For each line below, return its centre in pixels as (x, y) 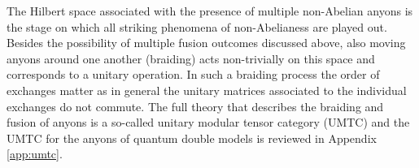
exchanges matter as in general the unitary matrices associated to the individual (207, 90)
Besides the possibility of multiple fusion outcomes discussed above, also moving (206, 43)
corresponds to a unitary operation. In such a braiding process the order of (193, 74)
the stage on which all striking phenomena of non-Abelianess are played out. (197, 26)
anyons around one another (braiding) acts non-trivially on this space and (191, 58)
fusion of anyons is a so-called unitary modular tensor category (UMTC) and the (208, 122)
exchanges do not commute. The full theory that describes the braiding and (195, 106)
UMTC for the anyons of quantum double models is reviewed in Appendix (192, 138)
